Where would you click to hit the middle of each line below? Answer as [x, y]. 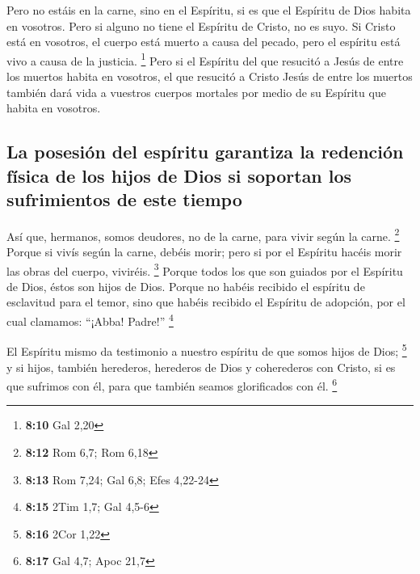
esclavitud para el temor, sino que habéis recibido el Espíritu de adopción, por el [206, 302]
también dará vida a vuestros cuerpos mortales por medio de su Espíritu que [196, 92]
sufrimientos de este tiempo [124, 198]
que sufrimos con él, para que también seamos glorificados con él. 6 [172, 384]
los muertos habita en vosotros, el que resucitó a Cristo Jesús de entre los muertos [210, 76]
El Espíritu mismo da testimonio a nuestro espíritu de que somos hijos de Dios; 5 [207, 350]
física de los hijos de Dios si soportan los [179, 175]
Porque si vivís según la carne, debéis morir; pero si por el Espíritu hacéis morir [204, 252]
